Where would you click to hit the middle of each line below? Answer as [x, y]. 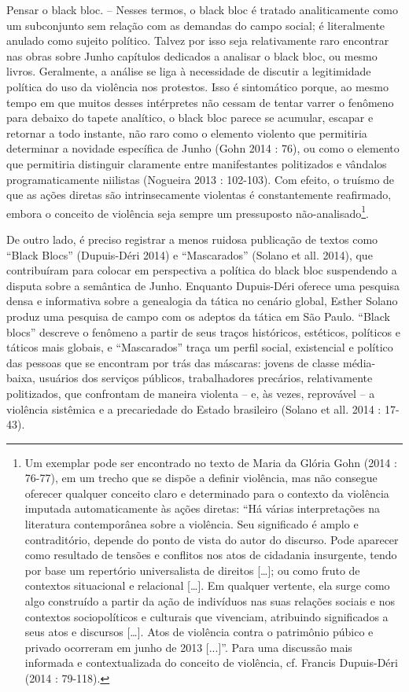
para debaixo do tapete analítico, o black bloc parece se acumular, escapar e [190, 118]
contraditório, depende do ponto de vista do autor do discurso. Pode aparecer [212, 539]
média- [359, 362]
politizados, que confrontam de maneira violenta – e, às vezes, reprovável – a [191, 393]
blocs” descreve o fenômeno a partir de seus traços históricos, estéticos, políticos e [203, 331]
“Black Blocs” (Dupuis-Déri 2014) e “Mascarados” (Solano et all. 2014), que [190, 254]
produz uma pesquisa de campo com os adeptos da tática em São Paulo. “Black [198, 316]
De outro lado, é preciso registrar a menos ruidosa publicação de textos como [192, 239]
